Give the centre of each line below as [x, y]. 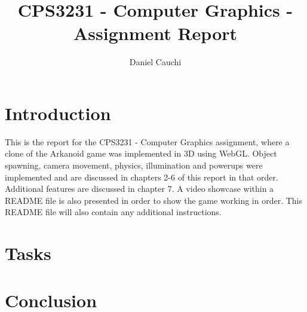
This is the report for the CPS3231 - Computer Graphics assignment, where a [147, 141]
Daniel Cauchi [155, 62]
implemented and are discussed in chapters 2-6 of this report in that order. [142, 177]
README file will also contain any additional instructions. [113, 212]
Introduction [58, 113]
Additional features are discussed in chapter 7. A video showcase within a [139, 189]
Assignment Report [155, 33]
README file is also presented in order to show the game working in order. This [153, 200]
